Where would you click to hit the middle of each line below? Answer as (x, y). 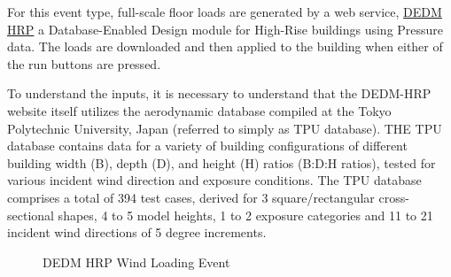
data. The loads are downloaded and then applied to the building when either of (225, 46)
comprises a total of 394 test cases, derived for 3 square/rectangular (191, 197)
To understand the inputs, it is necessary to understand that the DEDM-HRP (219, 93)
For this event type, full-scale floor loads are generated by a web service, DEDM (225, 12)
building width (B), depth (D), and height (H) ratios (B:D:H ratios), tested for (222, 162)
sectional (31, 215)
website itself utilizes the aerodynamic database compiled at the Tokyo (199, 110)
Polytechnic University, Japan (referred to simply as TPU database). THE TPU (225, 128)
